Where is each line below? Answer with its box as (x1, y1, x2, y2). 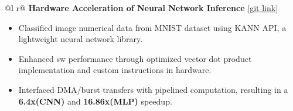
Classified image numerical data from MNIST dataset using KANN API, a (18, 21, 287, 33)
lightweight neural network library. (18, 33, 143, 45)
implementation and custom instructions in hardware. (18, 64, 212, 76)
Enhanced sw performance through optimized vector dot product (18, 52, 252, 64)
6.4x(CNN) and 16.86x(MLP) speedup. (18, 95, 172, 107)
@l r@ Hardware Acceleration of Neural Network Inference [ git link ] (5, 2, 278, 13)
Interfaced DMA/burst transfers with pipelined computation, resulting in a (18, 83, 288, 95)
